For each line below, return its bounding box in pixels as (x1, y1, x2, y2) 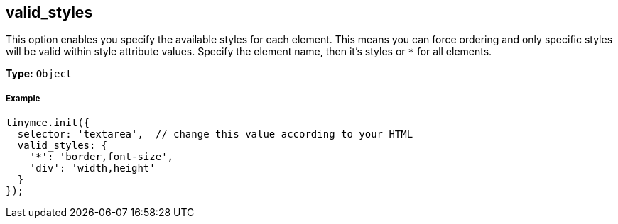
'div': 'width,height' (29, 162, 156, 174)
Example (6, 93, 40, 103)
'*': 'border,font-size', (29, 151, 174, 163)
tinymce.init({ (6, 117, 90, 129)
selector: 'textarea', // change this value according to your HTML (17, 128, 413, 140)
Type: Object (6, 67, 72, 80)
